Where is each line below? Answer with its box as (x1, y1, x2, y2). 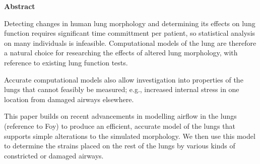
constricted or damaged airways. (4, 150, 104, 160)
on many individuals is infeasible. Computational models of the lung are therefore (4, 37, 256, 48)
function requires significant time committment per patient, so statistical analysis (4, 28, 255, 38)
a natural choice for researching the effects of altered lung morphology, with (4, 47, 238, 58)
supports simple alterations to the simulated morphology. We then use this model (4, 130, 255, 141)
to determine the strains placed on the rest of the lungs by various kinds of (4, 140, 235, 151)
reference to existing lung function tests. (4, 57, 128, 67)
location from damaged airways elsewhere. (4, 94, 134, 104)
